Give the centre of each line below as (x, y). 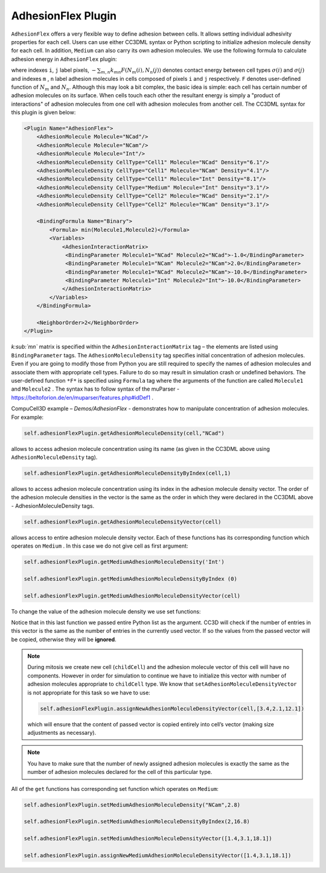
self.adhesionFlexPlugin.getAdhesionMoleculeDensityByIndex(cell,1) (127, 473)
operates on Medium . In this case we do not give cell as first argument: (100, 546)
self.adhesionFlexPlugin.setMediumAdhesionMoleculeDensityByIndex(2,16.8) (137, 822)
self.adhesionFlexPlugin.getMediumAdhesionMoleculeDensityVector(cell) (132, 596)
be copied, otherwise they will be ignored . (64, 639)
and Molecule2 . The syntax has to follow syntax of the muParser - (95, 389)
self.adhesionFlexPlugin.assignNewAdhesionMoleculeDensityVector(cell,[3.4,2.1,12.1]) (172, 708)
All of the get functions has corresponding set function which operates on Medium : (115, 788)
